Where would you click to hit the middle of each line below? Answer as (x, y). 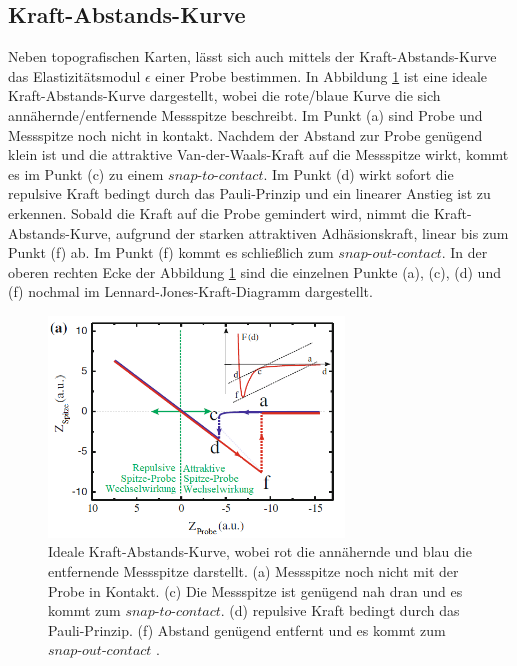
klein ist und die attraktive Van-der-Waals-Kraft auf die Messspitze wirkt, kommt (258, 154)
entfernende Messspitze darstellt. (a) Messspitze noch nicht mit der (253, 571)
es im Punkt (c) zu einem (86, 173)
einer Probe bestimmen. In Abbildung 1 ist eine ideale (321, 75)
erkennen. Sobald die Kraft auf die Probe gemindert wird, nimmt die (219, 212)
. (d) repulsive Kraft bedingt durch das (340, 610)
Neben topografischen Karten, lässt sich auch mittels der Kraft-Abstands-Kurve (252, 56)
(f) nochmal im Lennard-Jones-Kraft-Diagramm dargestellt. (190, 291)
